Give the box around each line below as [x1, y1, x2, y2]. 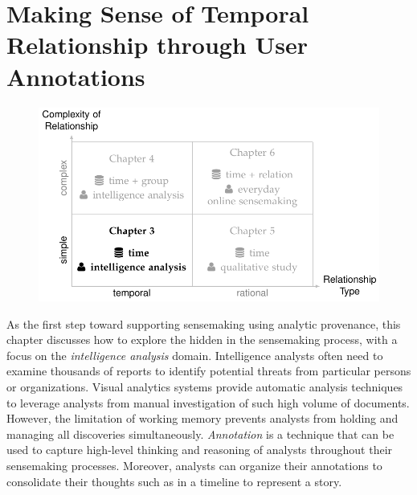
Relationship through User [6, 28, 309, 61]
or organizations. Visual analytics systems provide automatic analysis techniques [6, 378, 403, 395]
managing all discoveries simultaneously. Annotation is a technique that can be [6, 425, 395, 442]
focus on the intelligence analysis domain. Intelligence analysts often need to [6, 346, 383, 363]
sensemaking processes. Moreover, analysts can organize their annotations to [6, 456, 382, 473]
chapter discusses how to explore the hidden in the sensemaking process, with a [6, 331, 398, 348]
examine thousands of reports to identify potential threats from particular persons [6, 362, 411, 379]
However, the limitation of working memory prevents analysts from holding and [6, 410, 399, 427]
